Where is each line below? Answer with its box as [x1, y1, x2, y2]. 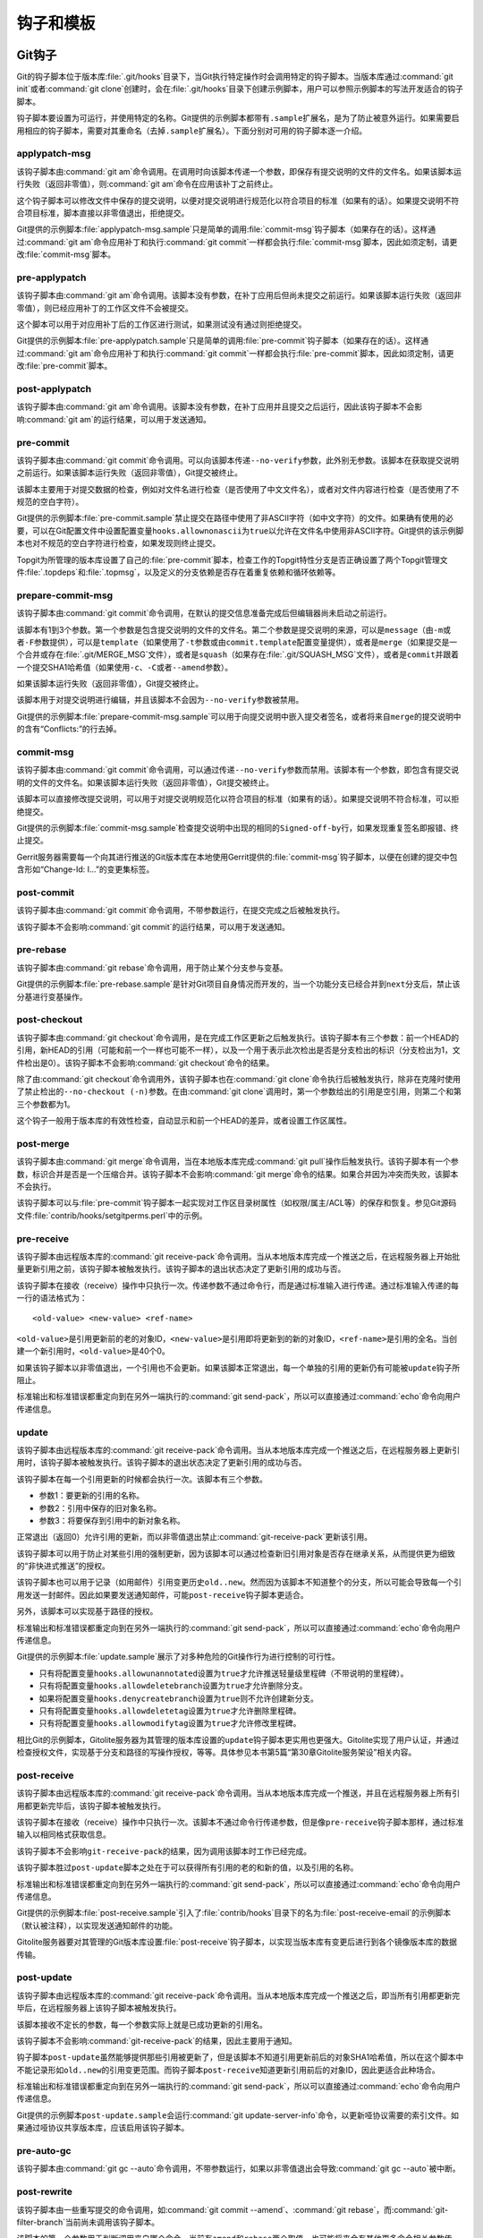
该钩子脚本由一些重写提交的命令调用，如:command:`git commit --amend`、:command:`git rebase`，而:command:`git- [16, 2204, 449, 2215]
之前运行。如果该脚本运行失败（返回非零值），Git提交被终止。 [16, 467, 243, 478]
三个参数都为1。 [16, 1098, 75, 1109]
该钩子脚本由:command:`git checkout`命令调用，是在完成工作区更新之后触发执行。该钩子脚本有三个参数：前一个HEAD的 [16, 1032, 460, 1043]
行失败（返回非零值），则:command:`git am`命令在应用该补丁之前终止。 [16, 179, 278, 190]
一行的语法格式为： [16, 1293, 88, 1303]
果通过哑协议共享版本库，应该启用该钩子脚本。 [16, 2123, 190, 2133]
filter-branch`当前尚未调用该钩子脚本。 [16, 2217, 160, 2227]
